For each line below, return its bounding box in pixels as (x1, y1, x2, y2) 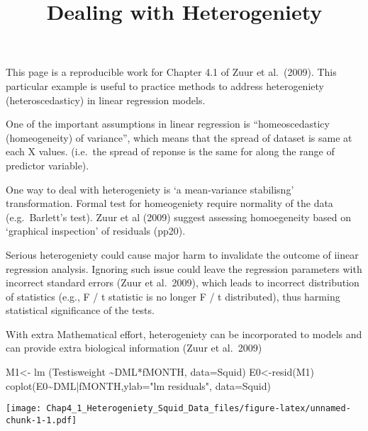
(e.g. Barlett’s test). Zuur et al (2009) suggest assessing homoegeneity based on (6, 209, 352, 224)
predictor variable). (6, 157, 89, 172)
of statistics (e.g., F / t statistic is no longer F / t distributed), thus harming (6, 289, 340, 303)
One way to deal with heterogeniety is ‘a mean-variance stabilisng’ (6, 181, 294, 196)
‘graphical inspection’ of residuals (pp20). (6, 223, 186, 238)
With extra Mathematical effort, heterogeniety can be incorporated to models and (6, 326, 362, 341)
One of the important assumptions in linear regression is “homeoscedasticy (6, 116, 330, 131)
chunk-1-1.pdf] (6, 415, 77, 425)
